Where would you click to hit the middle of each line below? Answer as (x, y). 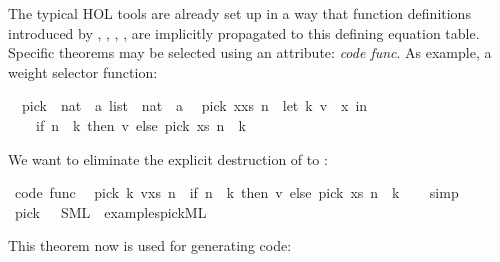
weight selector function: (83, 71)
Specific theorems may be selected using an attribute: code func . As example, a (250, 52)
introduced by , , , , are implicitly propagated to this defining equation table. (244, 32)
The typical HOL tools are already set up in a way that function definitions (239, 13)
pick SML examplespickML (110, 211)
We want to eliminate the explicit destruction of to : (168, 158)
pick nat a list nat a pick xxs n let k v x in (194, 105)
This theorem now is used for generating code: (150, 245)
